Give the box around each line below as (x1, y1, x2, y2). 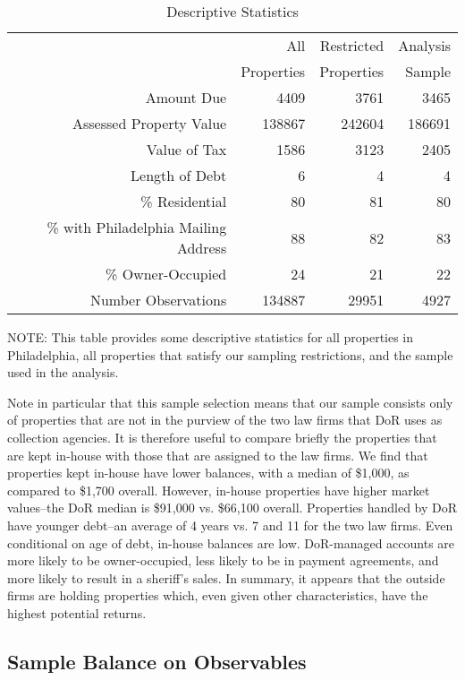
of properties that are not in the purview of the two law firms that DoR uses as (7, 410, 443, 429)
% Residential (140, 191, 227, 211)
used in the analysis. (7, 363, 119, 382)
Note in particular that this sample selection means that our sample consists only (7, 392, 453, 411)
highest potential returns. (7, 603, 147, 622)
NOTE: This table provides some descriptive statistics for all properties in (7, 328, 414, 346)
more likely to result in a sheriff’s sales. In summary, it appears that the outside (7, 568, 445, 587)
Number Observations (89, 289, 227, 310)
